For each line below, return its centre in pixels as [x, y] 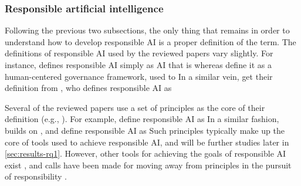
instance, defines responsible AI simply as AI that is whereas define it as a [138, 65]
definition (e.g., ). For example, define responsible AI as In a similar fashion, [142, 119]
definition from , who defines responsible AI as [88, 88]
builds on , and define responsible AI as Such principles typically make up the [145, 130]
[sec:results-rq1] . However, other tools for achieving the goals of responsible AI [146, 153]
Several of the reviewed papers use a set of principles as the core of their [135, 107]
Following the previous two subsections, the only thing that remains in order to [147, 30]
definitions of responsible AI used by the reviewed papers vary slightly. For [139, 53]
